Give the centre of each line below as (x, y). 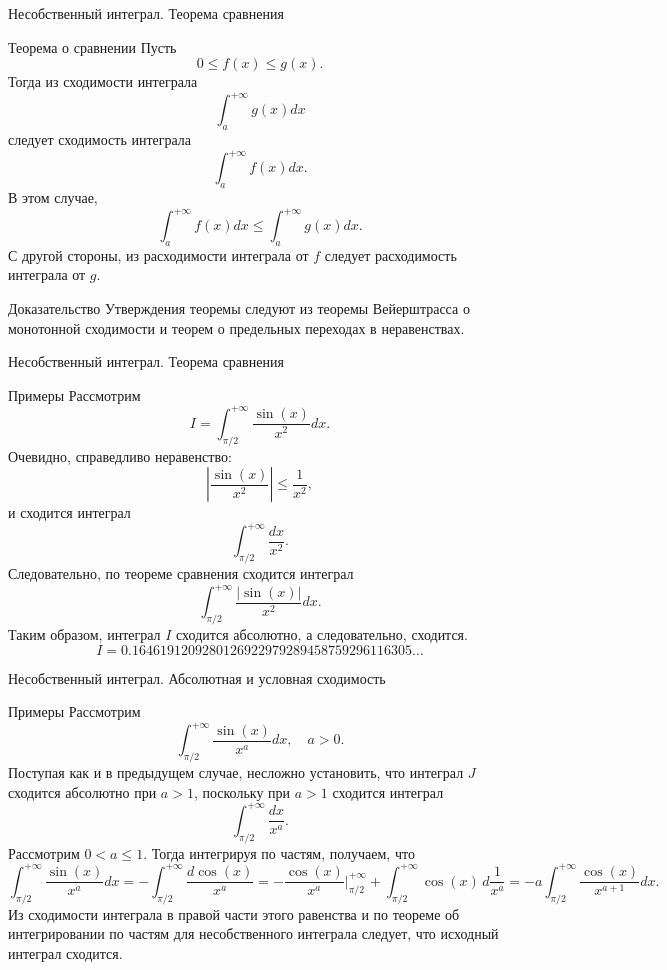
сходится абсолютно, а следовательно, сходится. (322, 634)
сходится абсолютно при (82, 791)
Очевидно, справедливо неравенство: (120, 455)
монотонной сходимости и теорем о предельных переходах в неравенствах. (236, 327)
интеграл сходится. (65, 952)
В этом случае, (53, 196)
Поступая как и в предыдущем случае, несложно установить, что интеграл (236, 772)
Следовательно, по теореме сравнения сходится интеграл (181, 573)
